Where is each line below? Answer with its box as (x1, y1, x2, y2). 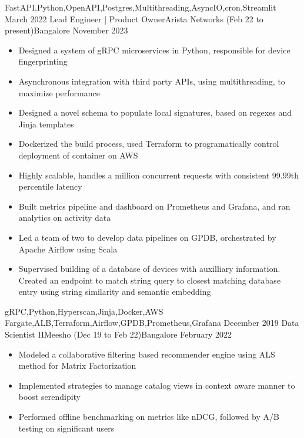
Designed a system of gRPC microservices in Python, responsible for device (18, 43, 290, 56)
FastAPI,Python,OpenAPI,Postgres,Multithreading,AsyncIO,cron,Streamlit (5, 1, 276, 13)
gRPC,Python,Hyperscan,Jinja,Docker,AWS (5, 305, 163, 317)
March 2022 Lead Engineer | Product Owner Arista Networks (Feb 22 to (5, 12, 263, 25)
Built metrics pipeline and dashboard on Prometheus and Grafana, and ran (18, 200, 290, 212)
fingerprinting (18, 55, 68, 68)
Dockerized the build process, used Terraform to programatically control (18, 137, 279, 150)
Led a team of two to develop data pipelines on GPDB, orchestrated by (18, 231, 276, 243)
